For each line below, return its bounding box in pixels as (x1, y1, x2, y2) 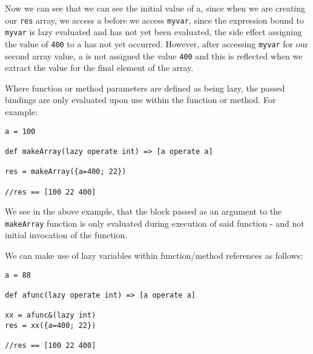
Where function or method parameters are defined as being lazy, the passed (5, 81, 285, 94)
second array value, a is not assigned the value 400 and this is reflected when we (5, 49, 303, 62)
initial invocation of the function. (5, 229, 128, 241)
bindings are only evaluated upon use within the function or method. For (5, 93, 276, 106)
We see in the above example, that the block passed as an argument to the (5, 205, 282, 218)
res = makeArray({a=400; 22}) (5, 167, 127, 176)
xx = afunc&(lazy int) (5, 311, 96, 320)
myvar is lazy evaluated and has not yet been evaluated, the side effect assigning (5, 25, 302, 38)
